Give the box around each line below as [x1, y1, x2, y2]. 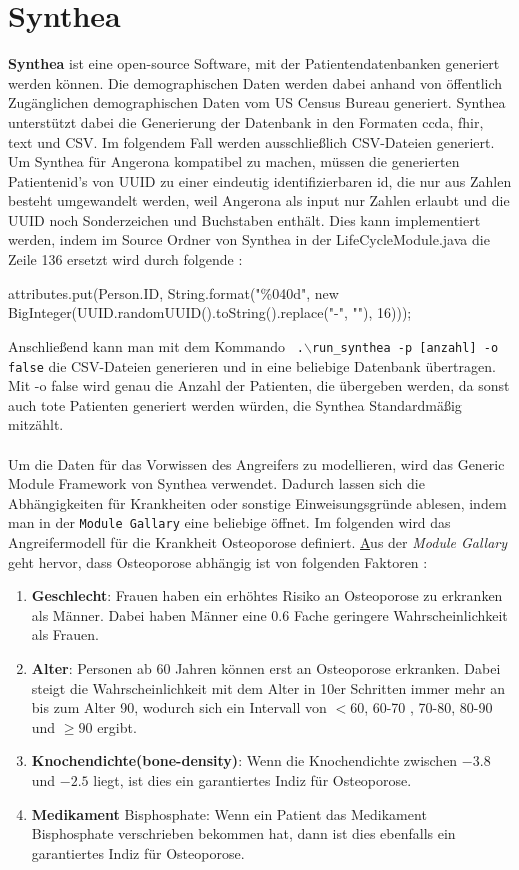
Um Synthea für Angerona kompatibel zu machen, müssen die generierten [8, 151, 460, 172]
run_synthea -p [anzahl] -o [311, 340, 499, 355]
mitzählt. [8, 414, 64, 435]
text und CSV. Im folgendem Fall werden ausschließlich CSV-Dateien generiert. [8, 131, 495, 152]
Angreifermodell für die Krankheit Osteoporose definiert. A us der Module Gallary [8, 531, 508, 552]
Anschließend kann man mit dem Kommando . [8, 335, 304, 356]
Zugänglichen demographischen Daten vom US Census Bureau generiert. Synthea [8, 92, 506, 113]
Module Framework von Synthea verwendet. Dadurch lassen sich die [8, 473, 425, 494]
